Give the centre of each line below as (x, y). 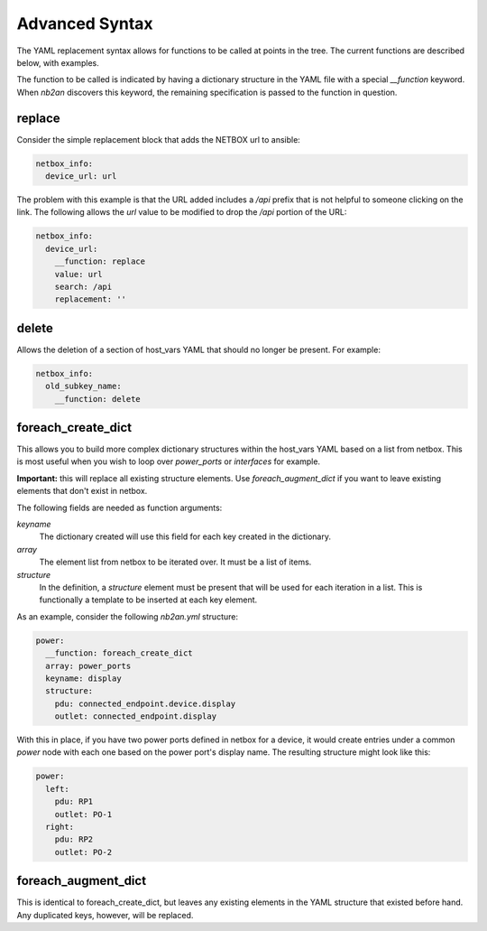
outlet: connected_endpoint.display (135, 717)
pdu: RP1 (74, 802)
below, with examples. (58, 62)
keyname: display (83, 678)
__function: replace (100, 261)
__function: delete (98, 399)
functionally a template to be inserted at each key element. (148, 600)
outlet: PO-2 (83, 852)
